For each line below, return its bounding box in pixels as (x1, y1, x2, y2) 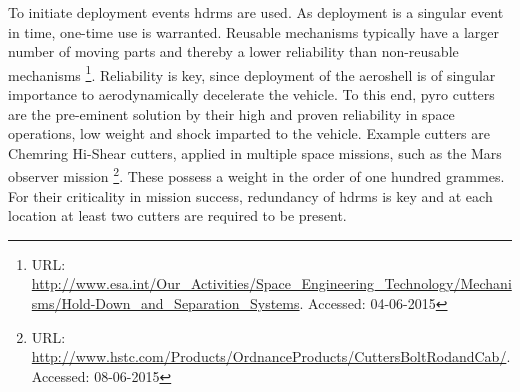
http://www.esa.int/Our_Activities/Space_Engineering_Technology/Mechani (31, 273, 512, 294)
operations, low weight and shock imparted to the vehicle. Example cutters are (8, 123, 491, 144)
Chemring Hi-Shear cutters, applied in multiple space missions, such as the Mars (8, 142, 502, 163)
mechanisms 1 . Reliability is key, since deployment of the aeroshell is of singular (8, 61, 496, 85)
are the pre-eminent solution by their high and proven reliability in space (8, 103, 455, 124)
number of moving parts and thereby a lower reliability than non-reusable (8, 41, 459, 62)
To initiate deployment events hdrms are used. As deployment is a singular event (8, 2, 504, 22)
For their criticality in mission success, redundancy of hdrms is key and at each (8, 185, 493, 206)
